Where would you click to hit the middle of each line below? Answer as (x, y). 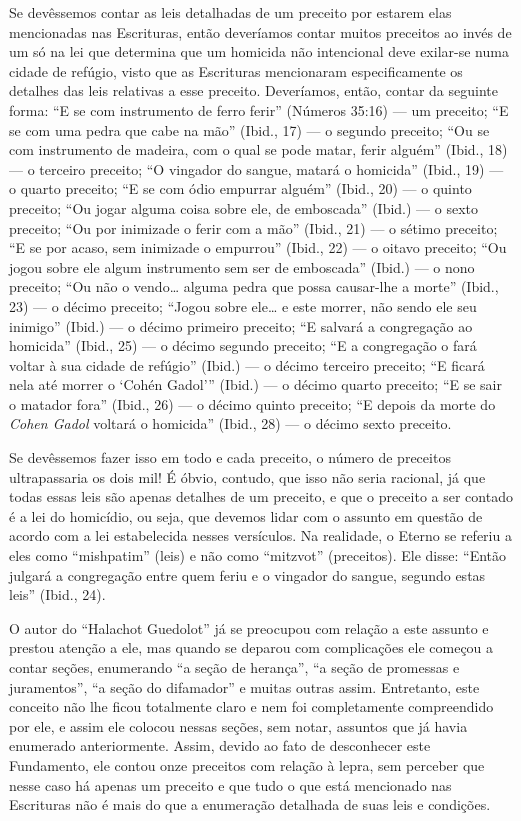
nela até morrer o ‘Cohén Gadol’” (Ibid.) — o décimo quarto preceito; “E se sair (255, 384)
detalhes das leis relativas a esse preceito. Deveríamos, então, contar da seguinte (253, 90)
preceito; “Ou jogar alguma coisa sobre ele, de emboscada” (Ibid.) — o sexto (243, 207)
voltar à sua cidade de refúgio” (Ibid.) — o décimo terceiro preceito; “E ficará (247, 364)
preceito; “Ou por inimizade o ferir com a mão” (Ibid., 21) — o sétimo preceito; (253, 227)
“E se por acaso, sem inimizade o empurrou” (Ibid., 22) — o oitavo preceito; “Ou (258, 247)
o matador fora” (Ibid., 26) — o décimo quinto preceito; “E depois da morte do (252, 403)
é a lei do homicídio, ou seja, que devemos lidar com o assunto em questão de (246, 515)
